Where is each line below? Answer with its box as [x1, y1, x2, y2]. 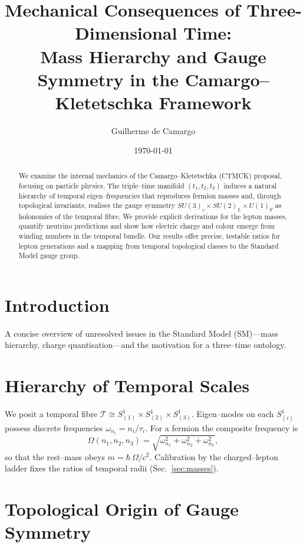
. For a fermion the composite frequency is [145, 421, 298, 434]
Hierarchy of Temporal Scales [5, 373, 249, 398]
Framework [159, 90, 252, 114]
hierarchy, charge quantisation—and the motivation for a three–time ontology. [5, 338, 287, 351]
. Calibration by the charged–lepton [149, 450, 278, 463]
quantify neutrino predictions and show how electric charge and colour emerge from [18, 221, 275, 231]
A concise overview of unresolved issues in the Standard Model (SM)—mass [5, 327, 278, 339]
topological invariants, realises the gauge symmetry [18, 200, 176, 210]
